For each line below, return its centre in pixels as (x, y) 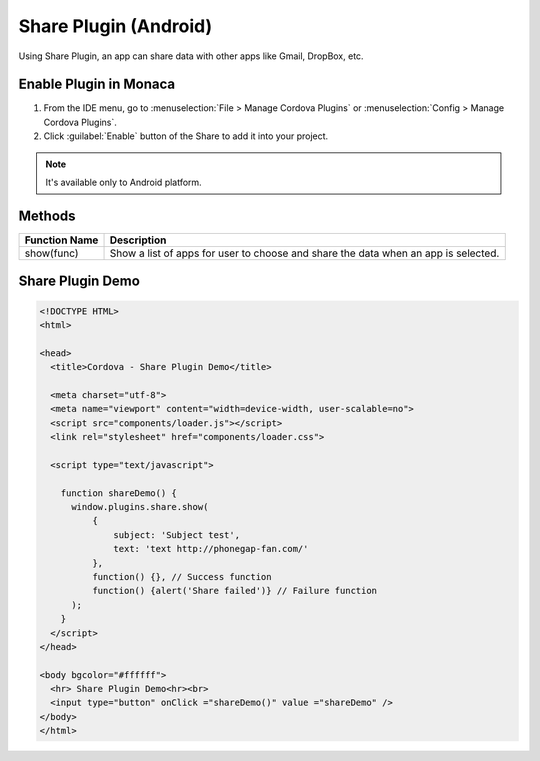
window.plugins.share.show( (140, 506)
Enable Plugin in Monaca (97, 84)
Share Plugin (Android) (115, 26)
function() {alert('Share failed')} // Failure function (234, 591)
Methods (47, 215)
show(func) (51, 253)
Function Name (61, 240)
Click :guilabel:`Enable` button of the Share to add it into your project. (186, 136)
